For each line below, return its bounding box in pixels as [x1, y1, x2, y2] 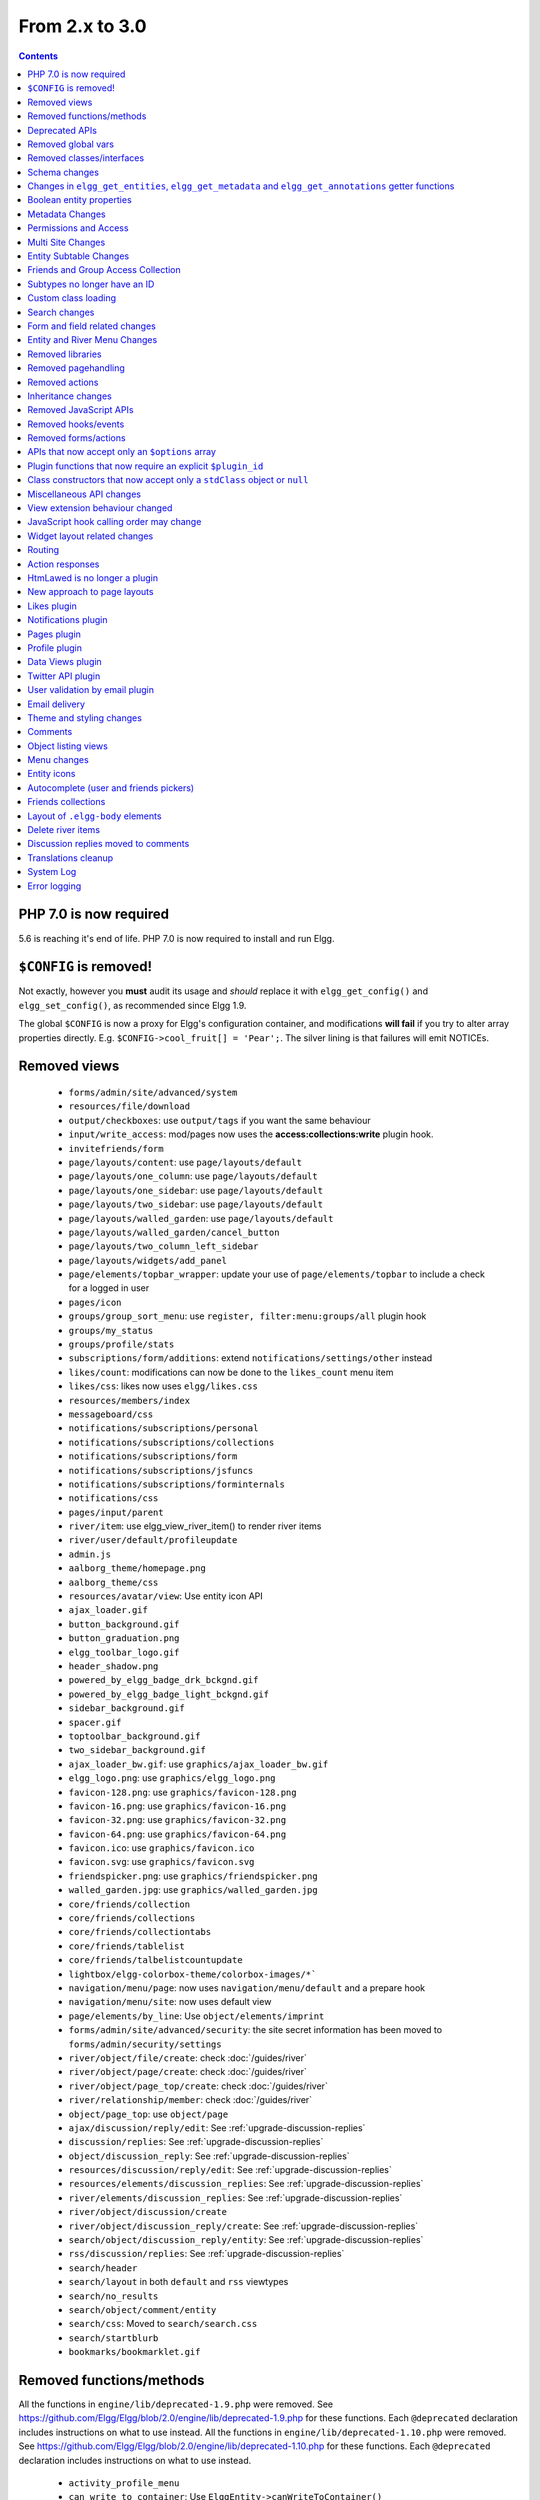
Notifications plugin [27, 614, 108, 626]
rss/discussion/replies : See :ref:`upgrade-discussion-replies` [68, 2248, 345, 2260]
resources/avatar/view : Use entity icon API [68, 1590, 264, 1602]
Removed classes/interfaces [27, 152, 145, 164]
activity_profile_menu [68, 2478, 180, 2489]
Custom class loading [27, 292, 117, 304]
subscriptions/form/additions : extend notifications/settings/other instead [68, 1352, 433, 1364]
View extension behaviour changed [27, 502, 173, 514]
